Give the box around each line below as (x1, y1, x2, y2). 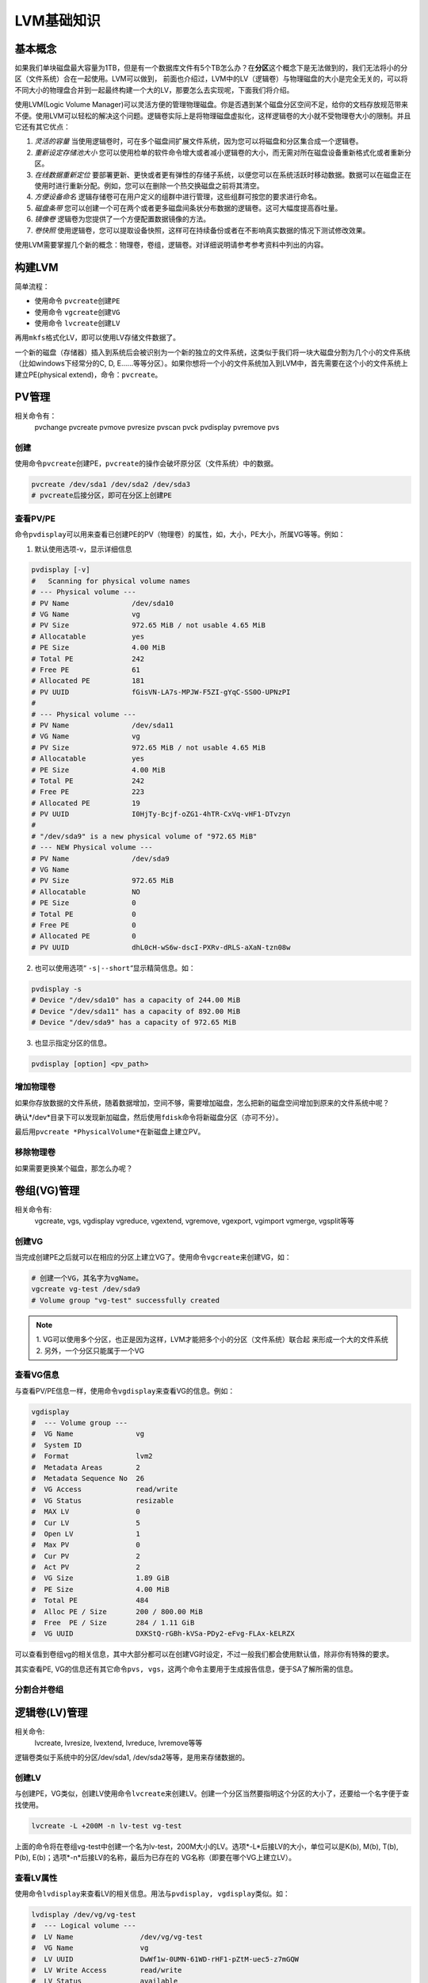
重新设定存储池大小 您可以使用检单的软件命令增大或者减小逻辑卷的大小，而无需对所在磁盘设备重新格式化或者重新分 (34, 148, 411, 157)
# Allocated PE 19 (31, 798, 140, 807)
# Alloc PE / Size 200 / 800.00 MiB (31, 1607, 204, 1616)
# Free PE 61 (31, 665, 140, 674)
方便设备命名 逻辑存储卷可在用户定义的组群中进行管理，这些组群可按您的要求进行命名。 (34, 192, 321, 201)
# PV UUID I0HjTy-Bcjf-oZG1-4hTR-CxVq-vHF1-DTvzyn (31, 810, 291, 819)
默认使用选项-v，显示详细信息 (34, 544, 132, 554)
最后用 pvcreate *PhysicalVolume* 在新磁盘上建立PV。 (14, 1127, 205, 1137)
